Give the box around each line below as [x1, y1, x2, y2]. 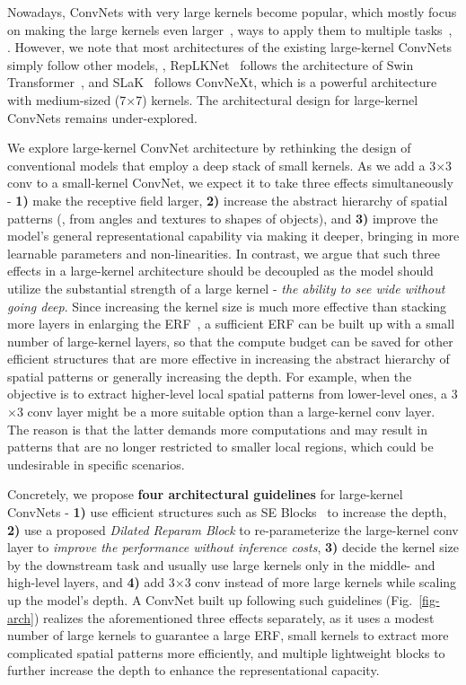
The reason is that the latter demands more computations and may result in [7, 419, 427, 438]
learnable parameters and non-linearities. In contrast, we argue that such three [7, 243, 441, 262]
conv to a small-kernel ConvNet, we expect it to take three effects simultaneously [7, 173, 453, 192]
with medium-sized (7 [7, 90, 127, 109]
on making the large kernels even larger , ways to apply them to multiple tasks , [7, 20, 453, 39]
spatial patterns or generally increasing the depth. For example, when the [7, 366, 412, 385]
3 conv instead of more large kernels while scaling [184, 573, 457, 592]
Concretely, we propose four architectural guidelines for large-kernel [7, 485, 403, 504]
